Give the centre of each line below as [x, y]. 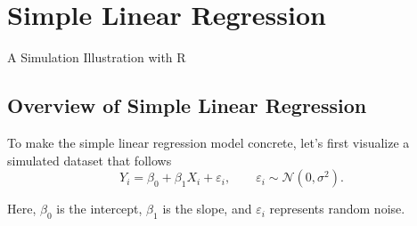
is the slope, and [207, 209]
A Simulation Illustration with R [97, 57]
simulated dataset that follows [90, 160]
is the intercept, [99, 209]
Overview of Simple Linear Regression [187, 105]
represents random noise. [337, 209]
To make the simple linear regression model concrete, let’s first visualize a [208, 142]
